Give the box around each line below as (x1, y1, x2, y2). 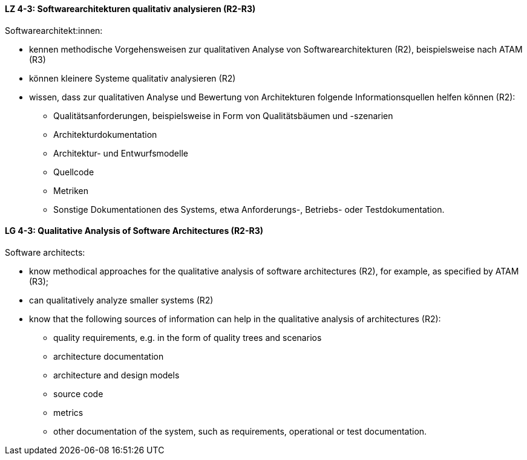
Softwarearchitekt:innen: (5, 25, 103, 36)
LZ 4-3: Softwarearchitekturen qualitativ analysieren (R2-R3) (5, 4, 256, 14)
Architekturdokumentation (53, 129, 157, 140)
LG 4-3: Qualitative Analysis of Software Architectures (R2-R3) (5, 225, 263, 236)
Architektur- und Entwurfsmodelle (53, 147, 188, 158)
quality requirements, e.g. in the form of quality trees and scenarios (53, 332, 322, 343)
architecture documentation (53, 351, 164, 361)
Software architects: (5, 247, 85, 258)
